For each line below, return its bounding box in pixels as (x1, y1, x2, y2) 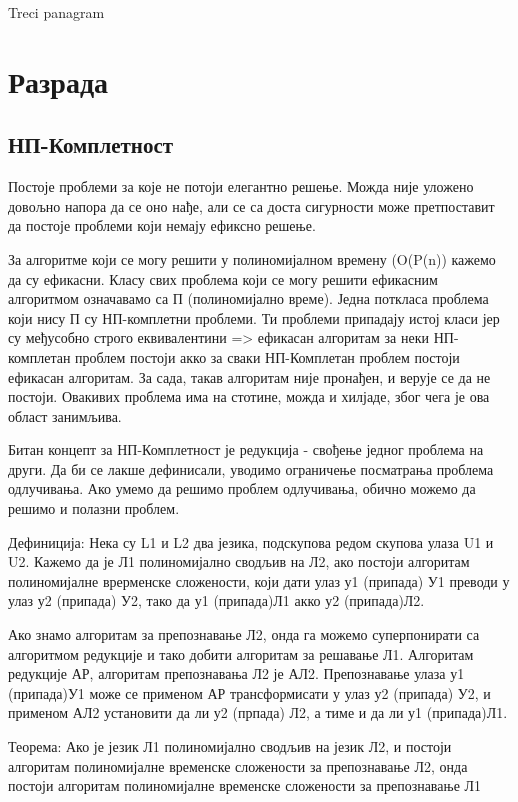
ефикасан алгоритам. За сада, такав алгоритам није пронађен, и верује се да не (8, 366, 491, 387)
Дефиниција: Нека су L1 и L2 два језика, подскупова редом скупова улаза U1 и (8, 531, 494, 552)
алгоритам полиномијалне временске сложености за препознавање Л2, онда (8, 755, 468, 776)
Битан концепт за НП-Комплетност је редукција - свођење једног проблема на (8, 439, 484, 460)
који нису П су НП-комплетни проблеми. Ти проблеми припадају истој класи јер (8, 307, 500, 328)
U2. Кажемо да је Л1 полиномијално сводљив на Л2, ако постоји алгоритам (8, 551, 470, 572)
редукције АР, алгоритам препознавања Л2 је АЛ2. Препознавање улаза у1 (8, 663, 465, 684)
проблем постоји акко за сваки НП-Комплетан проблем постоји (75, 346, 460, 367)
